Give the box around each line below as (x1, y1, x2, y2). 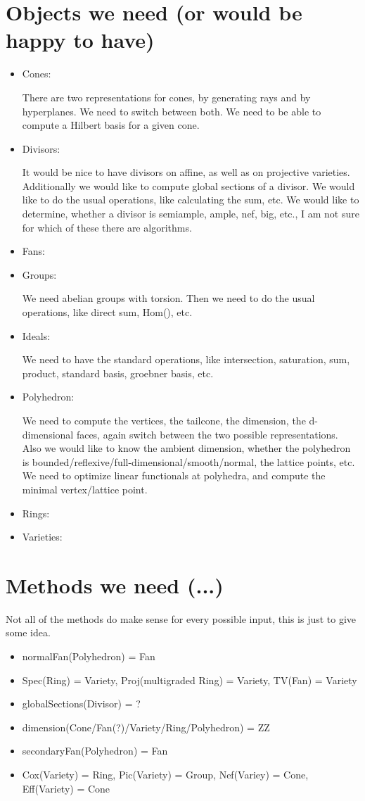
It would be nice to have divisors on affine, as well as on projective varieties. (22, 165, 350, 179)
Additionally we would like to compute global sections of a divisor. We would (22, 178, 355, 193)
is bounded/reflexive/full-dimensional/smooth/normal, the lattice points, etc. (22, 454, 355, 469)
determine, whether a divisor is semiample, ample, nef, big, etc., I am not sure (22, 206, 359, 221)
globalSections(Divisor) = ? (22, 696, 141, 711)
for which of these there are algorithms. (22, 220, 192, 234)
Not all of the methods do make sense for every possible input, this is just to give (6, 611, 357, 626)
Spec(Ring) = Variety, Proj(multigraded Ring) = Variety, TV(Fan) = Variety (22, 672, 357, 687)
